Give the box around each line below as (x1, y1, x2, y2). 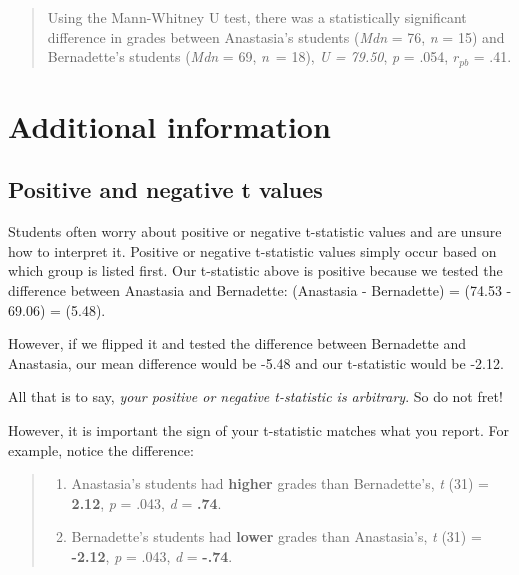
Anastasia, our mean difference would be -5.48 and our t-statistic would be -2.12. (8, 352, 504, 373)
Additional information (8, 105, 331, 146)
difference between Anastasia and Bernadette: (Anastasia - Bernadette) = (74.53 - (8, 280, 512, 300)
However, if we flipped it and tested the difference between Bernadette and (8, 333, 467, 354)
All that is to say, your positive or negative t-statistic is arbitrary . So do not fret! (8, 386, 503, 407)
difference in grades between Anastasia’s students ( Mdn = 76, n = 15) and (47, 26, 505, 47)
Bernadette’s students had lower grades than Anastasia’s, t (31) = (71, 526, 482, 547)
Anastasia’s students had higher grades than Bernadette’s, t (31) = (71, 473, 489, 494)
